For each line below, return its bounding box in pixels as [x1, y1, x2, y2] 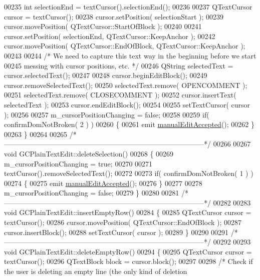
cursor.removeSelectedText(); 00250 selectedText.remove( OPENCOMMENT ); [4, 79, 247, 90]
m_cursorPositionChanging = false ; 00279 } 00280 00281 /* [4, 187, 189, 198]
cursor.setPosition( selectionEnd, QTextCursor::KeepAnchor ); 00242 [4, 30, 215, 41]
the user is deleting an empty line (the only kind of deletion [4, 266, 187, 276]
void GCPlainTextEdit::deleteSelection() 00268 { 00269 [4, 148, 174, 158]
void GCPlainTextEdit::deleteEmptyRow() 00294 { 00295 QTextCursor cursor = [4, 246, 252, 256]
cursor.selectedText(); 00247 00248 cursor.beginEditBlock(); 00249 [4, 70, 207, 80]
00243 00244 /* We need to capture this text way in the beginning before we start [4, 50, 256, 60]
